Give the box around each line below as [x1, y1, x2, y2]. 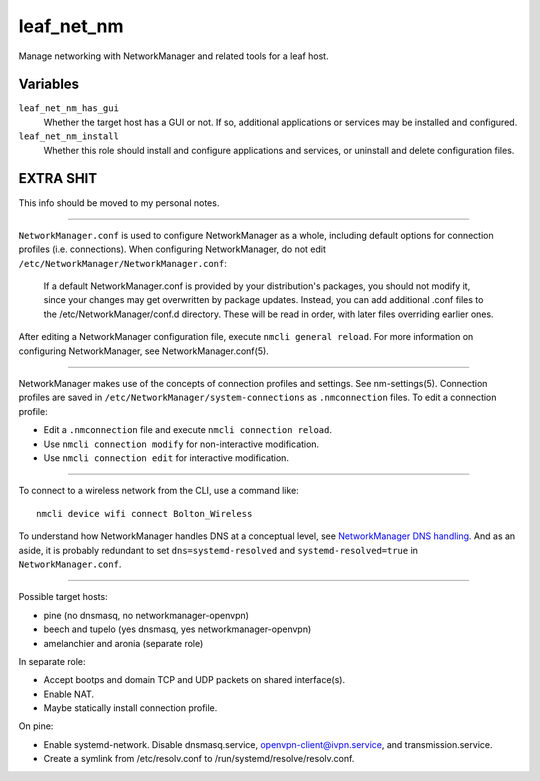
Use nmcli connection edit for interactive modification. [43, 452, 290, 464]
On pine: [18, 720, 54, 732]
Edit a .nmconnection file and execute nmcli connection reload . [43, 424, 333, 436]
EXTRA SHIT [18, 170, 98, 187]
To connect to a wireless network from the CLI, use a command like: [18, 485, 299, 497]
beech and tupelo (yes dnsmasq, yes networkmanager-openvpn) [43, 623, 312, 635]
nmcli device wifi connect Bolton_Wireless [36, 508, 253, 519]
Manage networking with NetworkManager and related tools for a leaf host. [18, 50, 329, 62]
